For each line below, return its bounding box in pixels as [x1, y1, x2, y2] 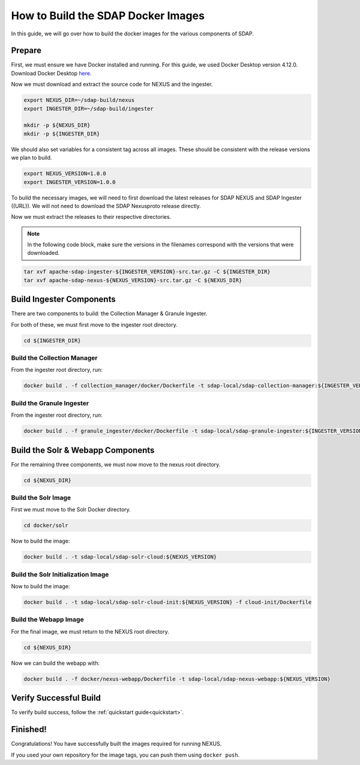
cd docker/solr [23, 522, 68, 529]
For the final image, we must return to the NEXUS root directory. [11, 628, 169, 635]
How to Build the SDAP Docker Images [11, 9, 205, 22]
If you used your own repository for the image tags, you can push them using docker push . [11, 751, 240, 758]
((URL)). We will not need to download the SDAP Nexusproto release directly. [11, 202, 201, 209]
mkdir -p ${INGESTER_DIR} [23, 130, 100, 137]
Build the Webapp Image [11, 615, 84, 624]
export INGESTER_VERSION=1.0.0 [23, 179, 116, 185]
